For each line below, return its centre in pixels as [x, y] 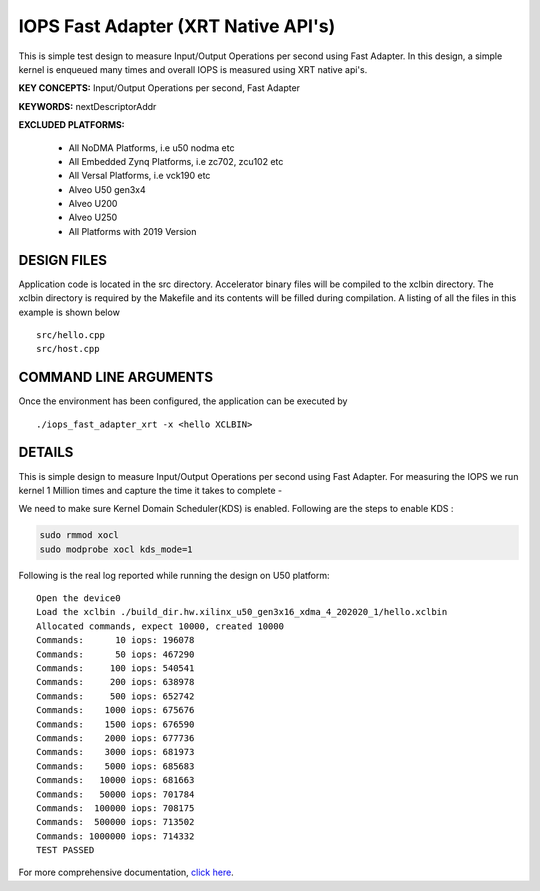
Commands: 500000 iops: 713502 [115, 822]
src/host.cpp [68, 349]
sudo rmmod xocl [79, 535]
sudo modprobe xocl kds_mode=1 [116, 549]
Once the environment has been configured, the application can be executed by [183, 401]
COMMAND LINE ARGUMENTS [116, 377]
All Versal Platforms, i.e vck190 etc [139, 176]
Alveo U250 [93, 217]
